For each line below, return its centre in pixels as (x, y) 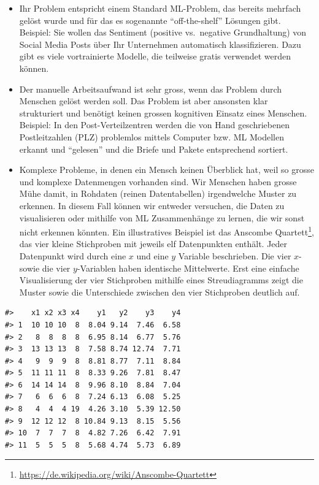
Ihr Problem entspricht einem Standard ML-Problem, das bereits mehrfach (160, 8)
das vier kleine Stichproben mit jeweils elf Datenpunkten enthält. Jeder (153, 244)
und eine (152, 255)
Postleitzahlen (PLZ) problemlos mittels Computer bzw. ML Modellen (152, 136)
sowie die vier (45, 268)
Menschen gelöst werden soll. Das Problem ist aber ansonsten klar (144, 101)
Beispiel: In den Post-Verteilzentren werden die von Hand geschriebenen (154, 125)
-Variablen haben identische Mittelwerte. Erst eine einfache (188, 268)
